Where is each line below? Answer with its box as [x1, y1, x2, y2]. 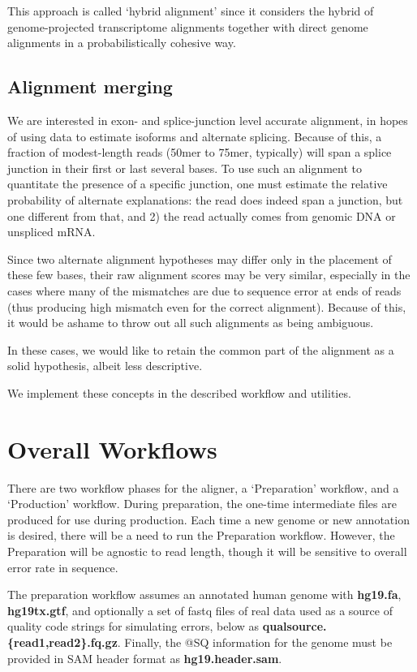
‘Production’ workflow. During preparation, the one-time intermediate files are [7, 495, 397, 512]
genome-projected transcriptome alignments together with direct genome [7, 18, 368, 35]
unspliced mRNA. [7, 223, 96, 240]
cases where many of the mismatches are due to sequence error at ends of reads [7, 282, 402, 299]
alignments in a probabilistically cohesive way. [7, 34, 236, 51]
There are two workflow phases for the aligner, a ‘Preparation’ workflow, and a [7, 479, 399, 496]
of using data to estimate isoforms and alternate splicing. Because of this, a [7, 127, 382, 144]
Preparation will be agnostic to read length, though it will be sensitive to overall [7, 542, 407, 559]
